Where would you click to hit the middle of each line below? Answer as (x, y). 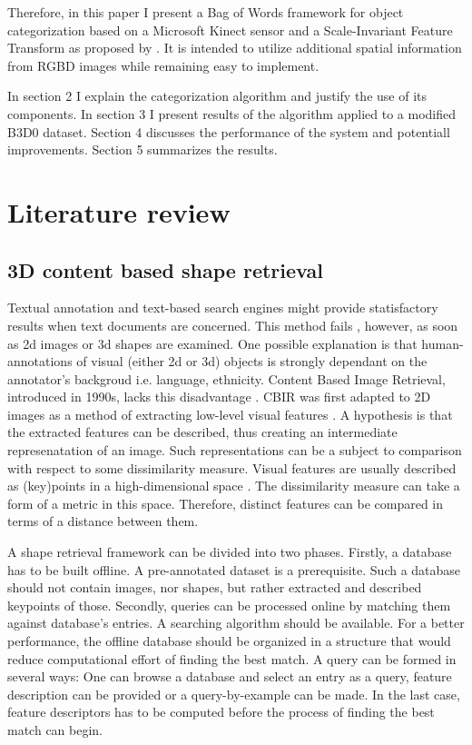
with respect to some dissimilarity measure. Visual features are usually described (232, 467)
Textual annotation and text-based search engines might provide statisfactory (223, 308)
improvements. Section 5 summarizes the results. (143, 149)
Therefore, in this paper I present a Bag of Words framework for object (206, 12)
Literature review (119, 211)
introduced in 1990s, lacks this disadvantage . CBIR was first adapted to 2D (219, 397)
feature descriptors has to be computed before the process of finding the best (221, 712)
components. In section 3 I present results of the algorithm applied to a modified (231, 113)
